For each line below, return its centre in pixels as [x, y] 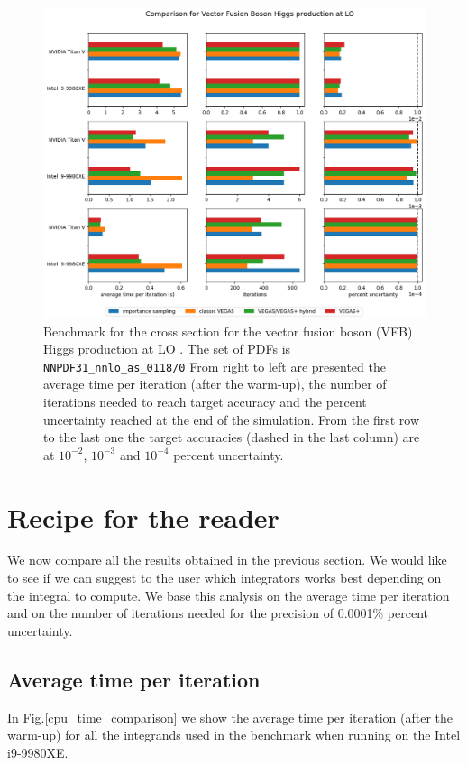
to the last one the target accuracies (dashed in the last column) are [232, 437]
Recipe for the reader [143, 516]
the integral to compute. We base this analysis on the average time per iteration [229, 595]
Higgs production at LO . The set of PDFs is [167, 349]
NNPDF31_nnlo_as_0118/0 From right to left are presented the [215, 366]
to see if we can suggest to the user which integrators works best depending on [224, 578]
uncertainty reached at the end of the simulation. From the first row [232, 419]
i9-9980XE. [38, 752]
